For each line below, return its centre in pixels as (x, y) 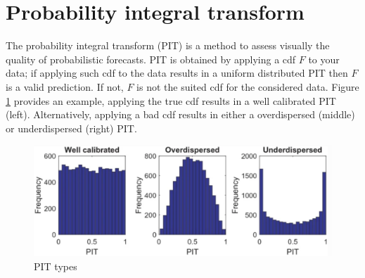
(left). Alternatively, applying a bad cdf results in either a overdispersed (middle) (180, 114)
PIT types (56, 266)
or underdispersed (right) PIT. (71, 128)
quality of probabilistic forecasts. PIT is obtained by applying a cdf (151, 59)
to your (324, 59)
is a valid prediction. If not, (65, 86)
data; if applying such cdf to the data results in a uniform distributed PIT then (177, 73)
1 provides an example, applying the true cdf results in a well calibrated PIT (171, 100)
